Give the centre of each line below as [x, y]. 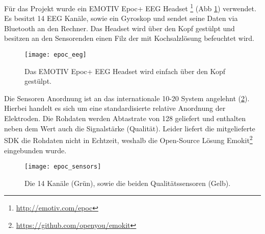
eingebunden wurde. [35, 150]
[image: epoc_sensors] [63, 167]
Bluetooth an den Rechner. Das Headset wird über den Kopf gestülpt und [120, 28]
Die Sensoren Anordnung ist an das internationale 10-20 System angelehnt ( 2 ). [127, 98]
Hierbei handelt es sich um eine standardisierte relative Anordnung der [115, 108]
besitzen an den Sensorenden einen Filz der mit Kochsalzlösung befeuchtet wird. [129, 38]
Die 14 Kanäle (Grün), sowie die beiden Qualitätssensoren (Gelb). [128, 183]
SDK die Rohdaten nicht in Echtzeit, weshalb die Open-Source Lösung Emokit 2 [128, 139]
